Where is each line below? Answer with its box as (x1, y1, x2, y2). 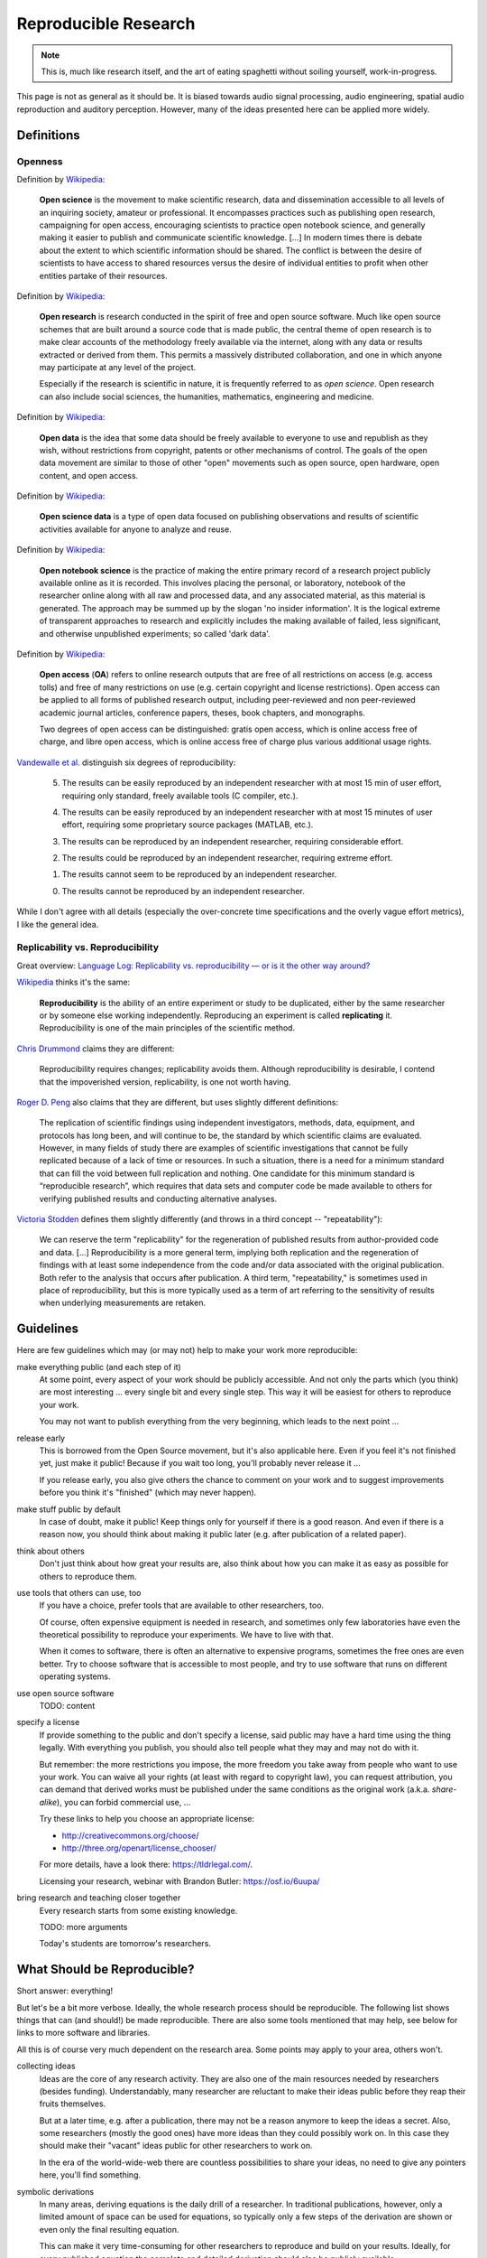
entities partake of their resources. (39, 270, 168, 281)
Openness (16, 154, 63, 167)
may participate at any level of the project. (39, 361, 197, 372)
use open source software (16, 1687, 115, 1698)
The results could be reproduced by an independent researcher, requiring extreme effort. (61, 853, 393, 863)
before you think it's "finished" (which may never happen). (39, 1487, 257, 1498)
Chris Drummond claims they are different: (16, 1043, 175, 1054)
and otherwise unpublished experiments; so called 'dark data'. (39, 628, 271, 639)
